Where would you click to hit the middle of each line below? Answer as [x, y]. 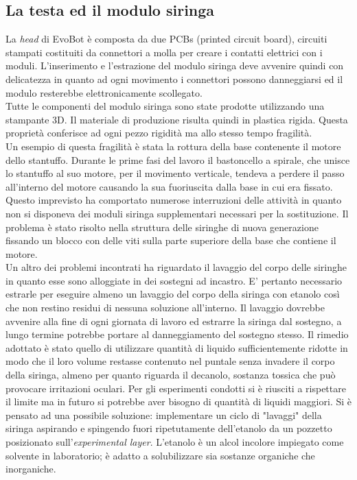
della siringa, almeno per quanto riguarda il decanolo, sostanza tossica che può [171, 375]
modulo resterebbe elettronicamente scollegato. [104, 92]
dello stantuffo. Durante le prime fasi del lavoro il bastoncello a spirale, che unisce [178, 159]
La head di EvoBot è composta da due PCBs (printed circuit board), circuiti [166, 39]
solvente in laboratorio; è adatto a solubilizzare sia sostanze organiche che [160, 455]
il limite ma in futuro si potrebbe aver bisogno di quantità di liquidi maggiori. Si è [178, 401]
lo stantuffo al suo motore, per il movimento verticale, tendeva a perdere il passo [175, 173]
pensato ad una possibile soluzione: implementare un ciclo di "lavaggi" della [164, 415]
